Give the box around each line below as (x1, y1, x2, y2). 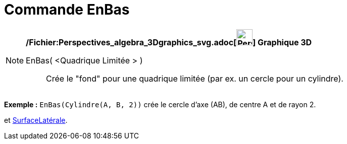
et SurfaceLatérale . (4, 115, 68, 124)
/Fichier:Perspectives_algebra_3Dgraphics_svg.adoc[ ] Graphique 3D (26, 37, 312, 47)
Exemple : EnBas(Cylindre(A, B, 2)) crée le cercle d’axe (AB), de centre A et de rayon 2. (4, 100, 316, 109)
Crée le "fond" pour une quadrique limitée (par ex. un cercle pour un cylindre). (46, 73, 343, 84)
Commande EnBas (4, 1, 130, 18)
